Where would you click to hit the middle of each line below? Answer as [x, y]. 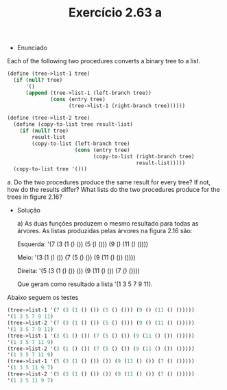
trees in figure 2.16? [35, 197]
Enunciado [32, 48]
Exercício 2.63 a [115, 13]
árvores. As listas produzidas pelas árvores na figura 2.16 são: [105, 231]
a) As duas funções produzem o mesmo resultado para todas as [108, 224]
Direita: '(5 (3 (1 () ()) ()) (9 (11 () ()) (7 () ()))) [79, 271]
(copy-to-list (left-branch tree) [81, 143]
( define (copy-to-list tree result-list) [73, 124]
